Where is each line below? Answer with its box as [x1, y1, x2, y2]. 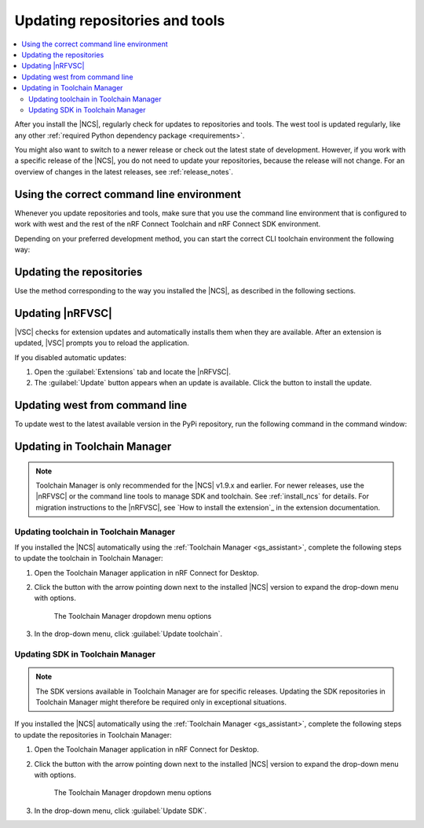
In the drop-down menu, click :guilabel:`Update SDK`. [34, 806, 207, 815]
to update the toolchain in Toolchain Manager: [14, 554, 164, 563]
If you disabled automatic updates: [14, 352, 127, 362]
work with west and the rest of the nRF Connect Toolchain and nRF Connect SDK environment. [14, 219, 321, 229]
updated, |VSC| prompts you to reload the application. [14, 338, 190, 348]
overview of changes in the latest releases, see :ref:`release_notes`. [14, 167, 233, 176]
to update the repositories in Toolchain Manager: [14, 730, 172, 739]
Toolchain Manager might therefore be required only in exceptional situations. [35, 697, 287, 707]
